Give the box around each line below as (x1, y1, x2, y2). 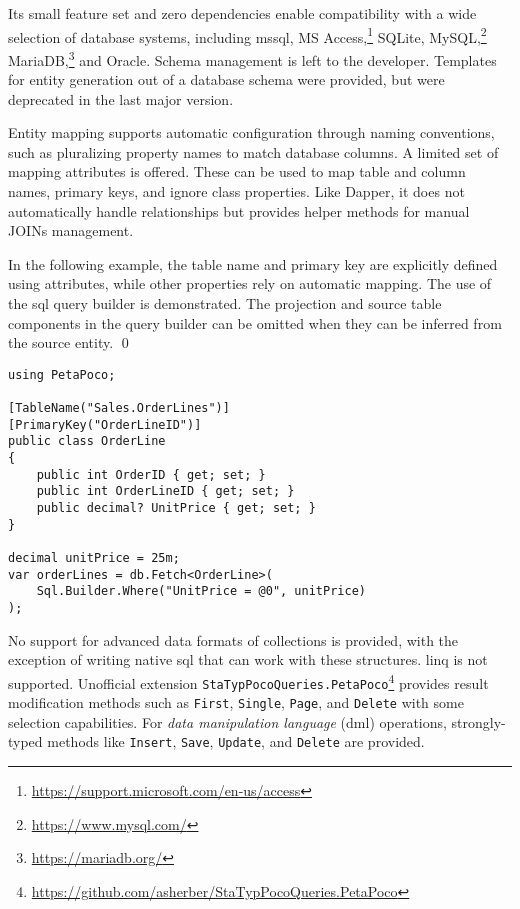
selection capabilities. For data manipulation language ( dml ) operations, (8, 711, 447, 732)
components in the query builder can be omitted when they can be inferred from (8, 312, 502, 333)
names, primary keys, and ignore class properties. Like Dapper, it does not (8, 181, 465, 202)
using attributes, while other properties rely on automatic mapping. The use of (8, 273, 492, 294)
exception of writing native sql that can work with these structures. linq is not (8, 649, 488, 670)
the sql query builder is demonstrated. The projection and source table (8, 293, 442, 314)
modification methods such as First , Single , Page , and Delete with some (8, 692, 464, 713)
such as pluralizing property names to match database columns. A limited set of (8, 141, 499, 162)
